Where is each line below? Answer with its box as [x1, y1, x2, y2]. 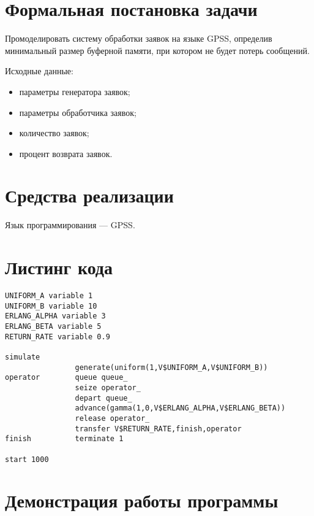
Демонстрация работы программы [5, 488, 278, 513]
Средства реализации [5, 183, 174, 208]
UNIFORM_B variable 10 [5, 301, 97, 310]
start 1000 [5, 455, 49, 464]
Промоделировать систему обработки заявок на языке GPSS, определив [5, 32, 272, 45]
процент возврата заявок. [19, 147, 113, 160]
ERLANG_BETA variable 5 [5, 322, 102, 331]
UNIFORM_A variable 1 [5, 291, 93, 301]
